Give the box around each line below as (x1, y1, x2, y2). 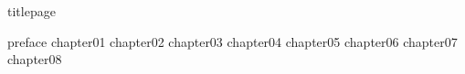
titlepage (7, 2, 56, 20)
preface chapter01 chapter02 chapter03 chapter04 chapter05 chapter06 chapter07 (7, 32, 458, 51)
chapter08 (7, 50, 62, 69)
